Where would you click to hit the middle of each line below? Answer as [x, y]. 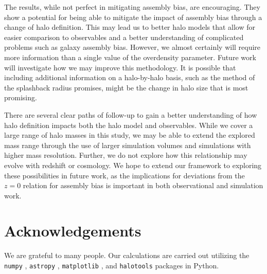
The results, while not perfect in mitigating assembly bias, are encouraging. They [132, 7]
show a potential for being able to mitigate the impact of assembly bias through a [133, 17]
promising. [21, 97]
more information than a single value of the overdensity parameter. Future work [130, 57]
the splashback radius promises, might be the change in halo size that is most [126, 87]
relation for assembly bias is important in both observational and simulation [143, 185]
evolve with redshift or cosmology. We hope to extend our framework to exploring [133, 165]
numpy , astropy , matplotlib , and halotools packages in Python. [112, 265]
